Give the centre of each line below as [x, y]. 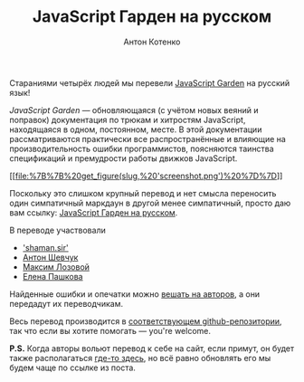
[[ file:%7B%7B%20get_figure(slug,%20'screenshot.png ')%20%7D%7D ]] [146, 176]
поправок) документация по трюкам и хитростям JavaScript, [128, 119]
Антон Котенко [152, 42]
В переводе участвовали [57, 230]
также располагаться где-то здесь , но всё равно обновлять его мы [140, 358]
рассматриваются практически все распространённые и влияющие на [148, 138]
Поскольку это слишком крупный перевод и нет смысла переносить [143, 193]
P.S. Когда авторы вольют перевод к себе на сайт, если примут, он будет [152, 348]
